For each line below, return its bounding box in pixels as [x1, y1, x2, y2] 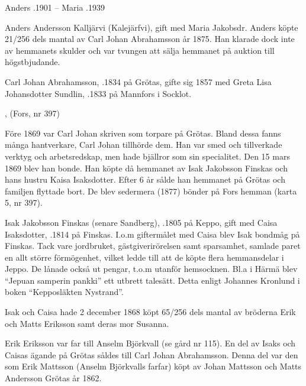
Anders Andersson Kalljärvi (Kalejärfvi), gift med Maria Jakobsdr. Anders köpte [5, 21, 298, 33]
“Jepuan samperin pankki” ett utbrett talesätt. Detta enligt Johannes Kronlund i [5, 274, 300, 286]
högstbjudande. [5, 56, 60, 68]
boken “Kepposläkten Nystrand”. [5, 286, 124, 298]
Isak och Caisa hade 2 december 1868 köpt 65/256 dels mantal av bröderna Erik [5, 306, 296, 318]
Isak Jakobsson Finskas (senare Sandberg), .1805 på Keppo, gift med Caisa [5, 216, 278, 228]
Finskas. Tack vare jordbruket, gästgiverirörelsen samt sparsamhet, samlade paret [5, 239, 301, 252]
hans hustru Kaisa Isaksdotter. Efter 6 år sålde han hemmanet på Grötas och [5, 173, 285, 186]
